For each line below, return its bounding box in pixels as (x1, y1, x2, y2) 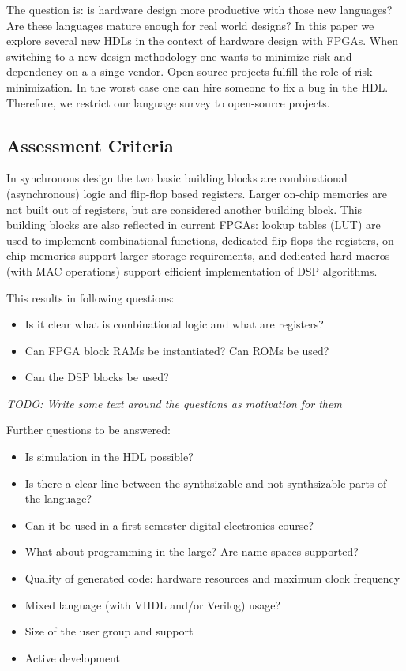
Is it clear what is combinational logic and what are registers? (24, 316, 324, 332)
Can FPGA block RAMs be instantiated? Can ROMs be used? (24, 342, 329, 358)
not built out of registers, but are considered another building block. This (6, 201, 363, 217)
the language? (24, 490, 92, 507)
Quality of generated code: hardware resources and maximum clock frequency (24, 570, 400, 587)
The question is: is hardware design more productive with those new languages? (6, 2, 393, 17)
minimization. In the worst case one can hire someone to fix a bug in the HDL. (6, 78, 389, 95)
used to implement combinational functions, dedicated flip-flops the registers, (6, 231, 379, 248)
